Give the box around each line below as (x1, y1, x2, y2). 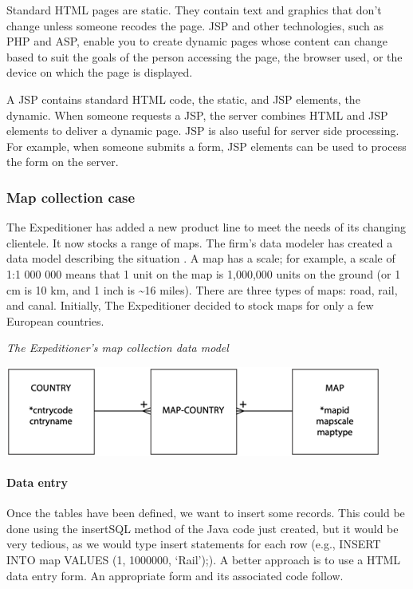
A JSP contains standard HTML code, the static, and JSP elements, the (6, 90, 360, 107)
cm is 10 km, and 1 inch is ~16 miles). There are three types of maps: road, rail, (6, 281, 398, 298)
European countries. (6, 312, 104, 329)
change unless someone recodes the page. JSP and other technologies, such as (6, 17, 384, 34)
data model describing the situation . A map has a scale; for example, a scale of (6, 250, 395, 267)
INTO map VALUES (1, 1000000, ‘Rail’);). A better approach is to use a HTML (6, 551, 401, 568)
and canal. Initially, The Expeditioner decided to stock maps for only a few (6, 297, 374, 314)
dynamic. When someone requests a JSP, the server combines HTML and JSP (6, 106, 388, 123)
